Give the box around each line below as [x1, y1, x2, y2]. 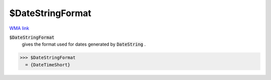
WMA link [9, 25, 30, 31]
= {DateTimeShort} [25, 62, 70, 67]
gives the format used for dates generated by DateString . [22, 41, 146, 47]
